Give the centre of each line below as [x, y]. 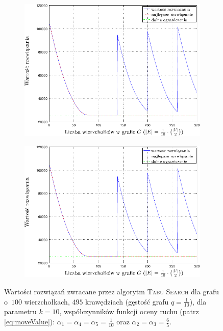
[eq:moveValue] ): [30, 322]
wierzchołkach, [47, 301]
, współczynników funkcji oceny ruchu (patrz [129, 311]
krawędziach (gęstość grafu [127, 301]
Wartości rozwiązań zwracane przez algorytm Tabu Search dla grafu [111, 291]
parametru [20, 311]
